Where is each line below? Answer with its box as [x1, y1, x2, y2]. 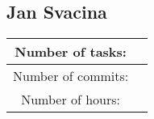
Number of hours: [21, 90, 121, 109]
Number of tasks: [15, 42, 127, 62]
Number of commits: [13, 66, 129, 86]
